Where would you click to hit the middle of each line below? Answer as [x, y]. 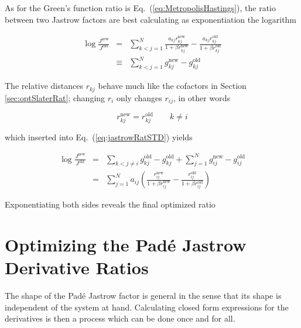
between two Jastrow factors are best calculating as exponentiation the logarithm [151, 19]
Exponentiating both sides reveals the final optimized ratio [110, 204]
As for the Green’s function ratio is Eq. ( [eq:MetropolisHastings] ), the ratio [141, 8]
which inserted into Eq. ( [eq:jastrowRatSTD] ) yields [99, 137]
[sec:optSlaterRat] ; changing [55, 97]
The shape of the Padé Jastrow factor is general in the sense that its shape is [143, 296]
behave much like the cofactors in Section [172, 86]
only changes [139, 97]
